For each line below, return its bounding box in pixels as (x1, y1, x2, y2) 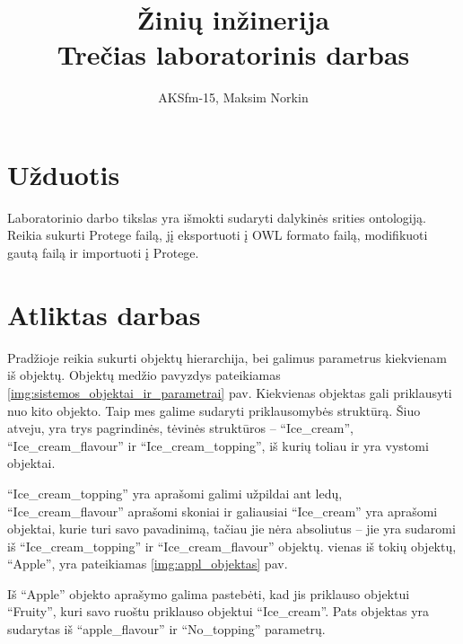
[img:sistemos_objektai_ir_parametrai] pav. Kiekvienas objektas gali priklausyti (7, 383, 452, 401)
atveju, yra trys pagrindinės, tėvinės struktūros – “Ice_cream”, (7, 419, 354, 437)
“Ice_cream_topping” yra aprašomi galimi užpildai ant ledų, (7, 483, 343, 502)
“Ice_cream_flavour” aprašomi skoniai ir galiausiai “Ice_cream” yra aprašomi (7, 501, 438, 520)
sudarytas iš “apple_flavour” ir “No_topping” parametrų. (7, 620, 326, 639)
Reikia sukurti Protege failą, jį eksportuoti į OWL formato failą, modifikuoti (7, 225, 428, 244)
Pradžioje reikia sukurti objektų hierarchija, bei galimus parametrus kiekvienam (7, 348, 447, 366)
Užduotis (7, 155, 120, 192)
